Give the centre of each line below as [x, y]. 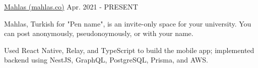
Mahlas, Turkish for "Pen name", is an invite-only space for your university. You [128, 23]
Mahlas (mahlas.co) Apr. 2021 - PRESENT [71, 6]
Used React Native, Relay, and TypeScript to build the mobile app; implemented [129, 50]
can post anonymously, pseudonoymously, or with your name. [99, 33]
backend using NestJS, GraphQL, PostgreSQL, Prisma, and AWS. [106, 60]
